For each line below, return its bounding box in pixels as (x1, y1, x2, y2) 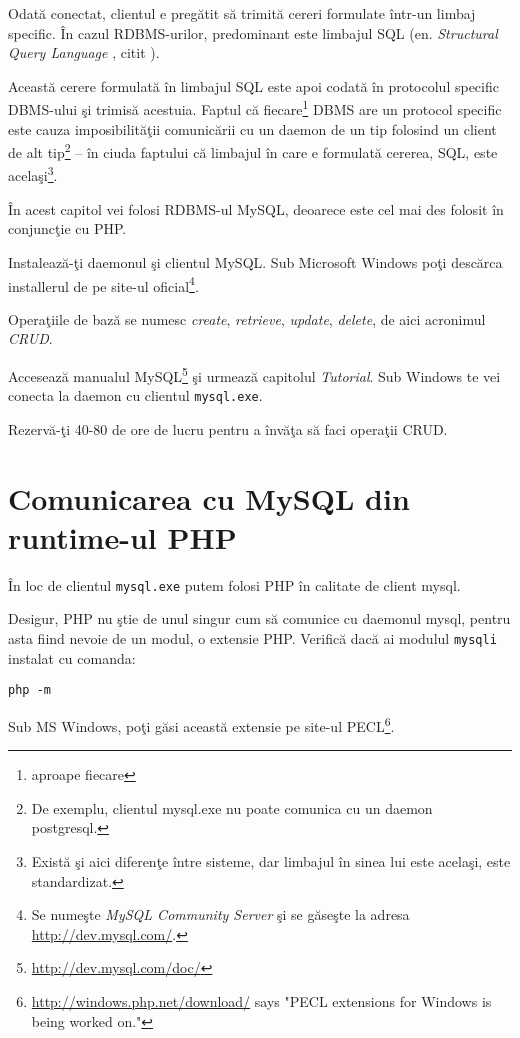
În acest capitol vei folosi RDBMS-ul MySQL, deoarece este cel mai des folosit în (8, 198, 504, 219)
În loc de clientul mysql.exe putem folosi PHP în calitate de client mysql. (8, 574, 461, 595)
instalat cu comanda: (8, 647, 136, 668)
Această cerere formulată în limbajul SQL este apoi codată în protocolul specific (8, 75, 499, 96)
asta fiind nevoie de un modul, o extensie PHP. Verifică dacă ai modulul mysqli (8, 628, 497, 648)
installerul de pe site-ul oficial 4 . (8, 272, 199, 296)
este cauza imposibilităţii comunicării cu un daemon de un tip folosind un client (8, 118, 497, 139)
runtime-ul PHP (8, 516, 237, 557)
